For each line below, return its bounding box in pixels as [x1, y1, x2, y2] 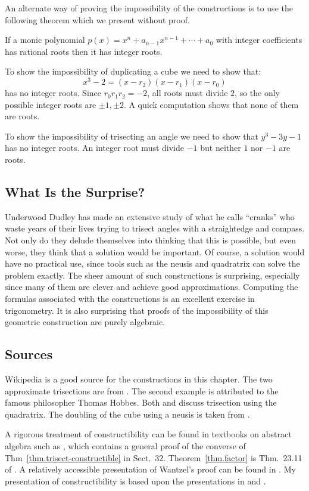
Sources [5, 345, 53, 363]
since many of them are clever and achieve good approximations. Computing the [5, 280, 298, 293]
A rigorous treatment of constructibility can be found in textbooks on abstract [5, 428, 292, 440]
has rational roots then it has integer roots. [5, 45, 163, 57]
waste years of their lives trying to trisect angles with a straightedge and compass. [5, 222, 305, 234]
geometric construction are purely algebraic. [5, 316, 165, 328]
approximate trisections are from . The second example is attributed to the [5, 384, 279, 397]
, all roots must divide [147, 87, 228, 99]
